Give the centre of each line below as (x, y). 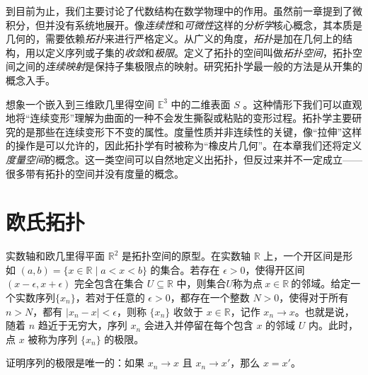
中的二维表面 (201, 104)
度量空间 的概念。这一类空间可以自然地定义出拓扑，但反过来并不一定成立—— (184, 159)
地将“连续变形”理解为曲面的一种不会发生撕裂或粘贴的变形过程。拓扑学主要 (179, 118)
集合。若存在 (190, 269)
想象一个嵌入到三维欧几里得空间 (80, 104)
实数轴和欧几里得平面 (55, 256)
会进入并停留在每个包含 (199, 325)
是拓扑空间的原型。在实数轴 (186, 256)
